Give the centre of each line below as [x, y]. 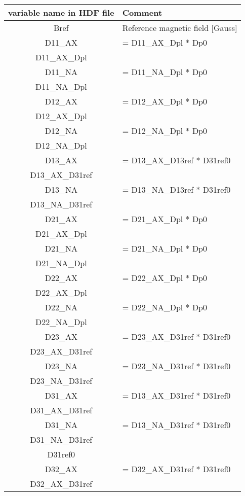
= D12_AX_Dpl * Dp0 [165, 101]
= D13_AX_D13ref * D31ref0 [176, 160]
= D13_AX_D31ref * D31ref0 [176, 395]
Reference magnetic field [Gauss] [180, 28]
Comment [142, 12]
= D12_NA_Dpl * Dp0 [165, 131]
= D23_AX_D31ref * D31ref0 [176, 336]
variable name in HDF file [61, 12]
